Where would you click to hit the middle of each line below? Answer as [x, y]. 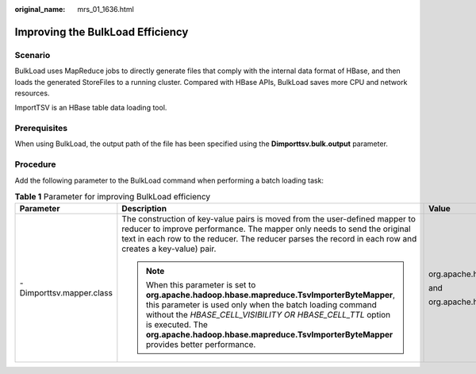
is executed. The [177, 325]
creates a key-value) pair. [169, 249]
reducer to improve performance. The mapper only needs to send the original [267, 229]
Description [144, 209]
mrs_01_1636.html [106, 9]
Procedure [35, 164]
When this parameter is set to [201, 285]
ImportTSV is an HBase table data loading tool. [91, 108]
